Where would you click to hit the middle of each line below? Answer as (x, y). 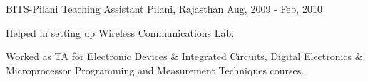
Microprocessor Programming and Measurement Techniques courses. (155, 70)
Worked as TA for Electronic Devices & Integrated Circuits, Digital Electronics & (184, 56)
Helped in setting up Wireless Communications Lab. (120, 32)
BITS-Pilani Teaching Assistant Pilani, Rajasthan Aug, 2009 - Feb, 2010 (164, 8)
